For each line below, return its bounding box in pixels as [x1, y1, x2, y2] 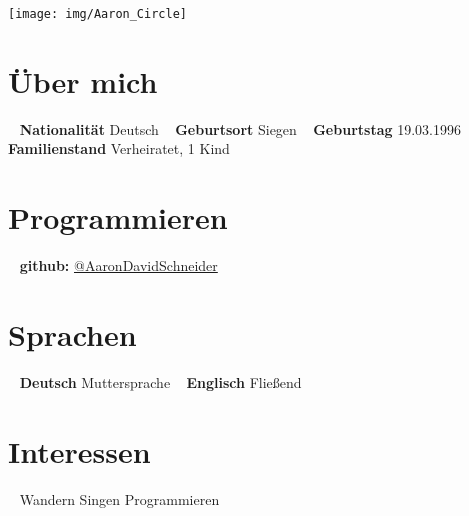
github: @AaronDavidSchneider [19, 255, 218, 276]
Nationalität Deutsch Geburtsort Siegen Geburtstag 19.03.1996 [19, 118, 461, 139]
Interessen [8, 430, 151, 471]
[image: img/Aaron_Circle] [8, 7, 187, 21]
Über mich [8, 60, 158, 101]
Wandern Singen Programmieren [19, 488, 220, 509]
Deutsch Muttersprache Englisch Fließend [19, 371, 302, 392]
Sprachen [8, 313, 137, 354]
